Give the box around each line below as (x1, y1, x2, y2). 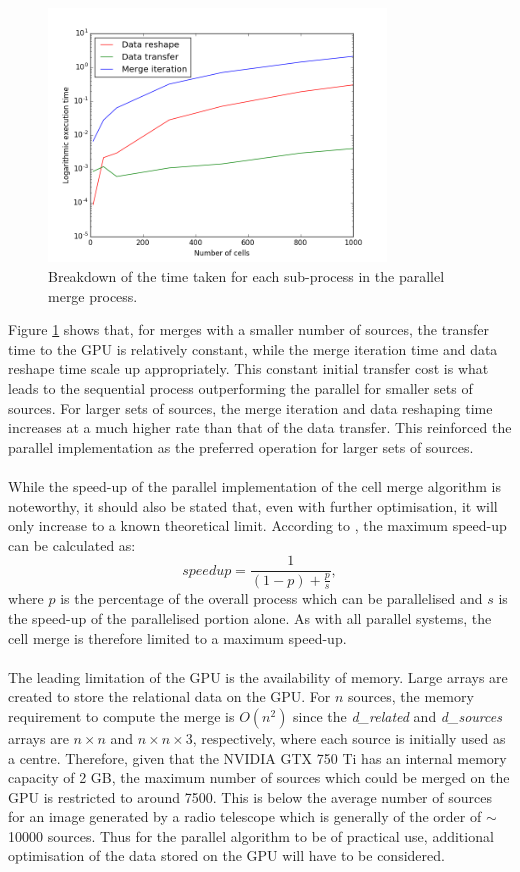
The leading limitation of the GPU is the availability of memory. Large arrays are (8, 666, 508, 687)
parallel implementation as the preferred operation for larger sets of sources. (8, 436, 474, 457)
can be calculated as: (8, 534, 136, 555)
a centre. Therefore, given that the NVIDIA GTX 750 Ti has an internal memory (8, 747, 507, 768)
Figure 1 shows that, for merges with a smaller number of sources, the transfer (8, 319, 489, 340)
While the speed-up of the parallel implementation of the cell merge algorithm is (8, 475, 501, 496)
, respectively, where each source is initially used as (192, 727, 506, 748)
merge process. (48, 285, 138, 306)
